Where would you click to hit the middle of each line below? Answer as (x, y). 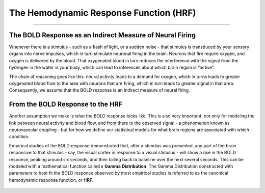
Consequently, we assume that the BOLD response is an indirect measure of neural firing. (100, 90)
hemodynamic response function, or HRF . (51, 180)
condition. (19, 137)
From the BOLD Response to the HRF (66, 104)
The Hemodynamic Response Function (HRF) (103, 13)
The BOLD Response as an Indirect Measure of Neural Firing (102, 35)
